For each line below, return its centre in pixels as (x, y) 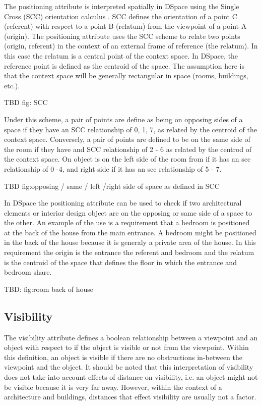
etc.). (12, 85)
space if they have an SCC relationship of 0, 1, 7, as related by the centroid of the (130, 129)
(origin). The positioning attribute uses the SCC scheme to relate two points (122, 36)
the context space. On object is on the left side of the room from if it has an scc (127, 159)
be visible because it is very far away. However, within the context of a (113, 387)
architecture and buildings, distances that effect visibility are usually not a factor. (130, 397)
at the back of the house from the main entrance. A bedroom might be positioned (130, 232)
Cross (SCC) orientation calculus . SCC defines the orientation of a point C (121, 16)
